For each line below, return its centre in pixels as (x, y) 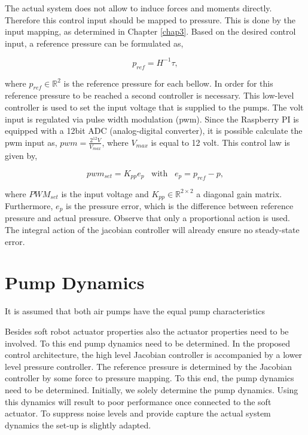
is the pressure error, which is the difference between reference (180, 206)
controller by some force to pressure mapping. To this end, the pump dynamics (150, 378)
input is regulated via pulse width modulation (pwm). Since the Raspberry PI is (152, 119)
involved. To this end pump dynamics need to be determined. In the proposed (148, 343)
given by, (21, 156)
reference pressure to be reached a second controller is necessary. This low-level (150, 95)
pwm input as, (31, 142)
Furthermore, (29, 206)
